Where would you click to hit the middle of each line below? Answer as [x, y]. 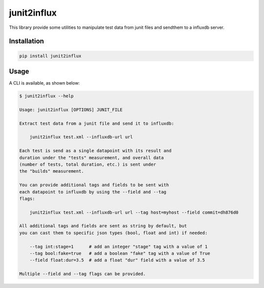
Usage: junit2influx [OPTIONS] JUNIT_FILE [71, 110]
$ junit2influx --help [46, 96]
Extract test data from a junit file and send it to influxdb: [97, 123]
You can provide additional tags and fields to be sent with [94, 185]
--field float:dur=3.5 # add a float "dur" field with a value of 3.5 [117, 260]
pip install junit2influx [50, 56]
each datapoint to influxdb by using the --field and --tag [93, 192]
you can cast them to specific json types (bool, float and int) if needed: [113, 233]
